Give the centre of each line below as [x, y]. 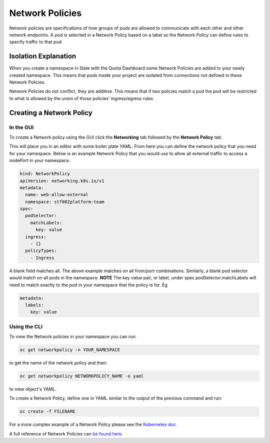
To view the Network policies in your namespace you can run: [73, 337]
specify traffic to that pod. [36, 42]
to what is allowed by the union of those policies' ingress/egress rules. [82, 98]
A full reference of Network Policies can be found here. [66, 433]
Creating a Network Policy [51, 113]
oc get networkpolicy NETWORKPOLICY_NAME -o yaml [82, 376]
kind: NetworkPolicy [45, 174]
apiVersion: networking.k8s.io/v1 [62, 181]
